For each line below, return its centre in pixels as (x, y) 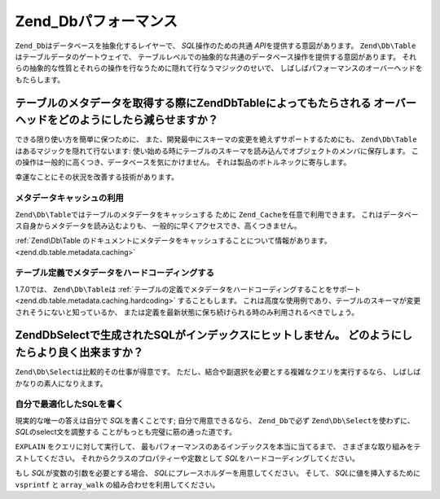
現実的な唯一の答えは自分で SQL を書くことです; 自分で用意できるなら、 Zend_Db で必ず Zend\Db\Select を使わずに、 (215, 420)
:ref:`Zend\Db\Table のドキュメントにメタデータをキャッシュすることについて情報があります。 (173, 241)
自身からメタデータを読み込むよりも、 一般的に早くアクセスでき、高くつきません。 (161, 225)
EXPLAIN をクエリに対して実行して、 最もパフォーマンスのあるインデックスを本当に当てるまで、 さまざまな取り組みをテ (218, 447)
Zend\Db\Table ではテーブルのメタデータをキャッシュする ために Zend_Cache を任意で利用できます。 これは (199, 214)
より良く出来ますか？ (90, 353)
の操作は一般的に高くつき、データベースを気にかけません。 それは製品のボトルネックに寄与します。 (183, 162)
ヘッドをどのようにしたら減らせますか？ (117, 120)
